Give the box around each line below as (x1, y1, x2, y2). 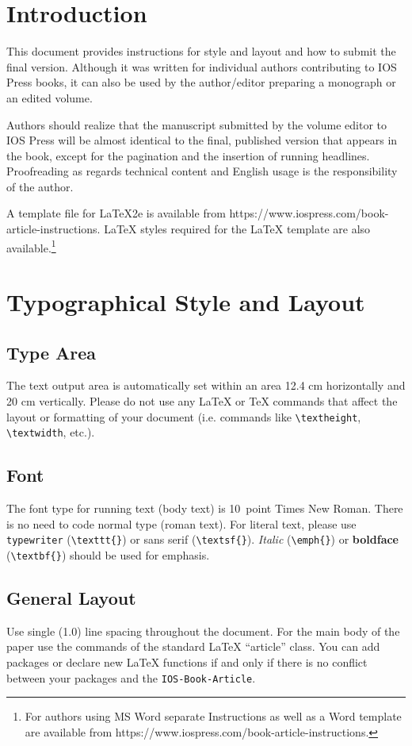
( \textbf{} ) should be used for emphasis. (6, 547, 210, 563)
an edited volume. (6, 89, 93, 106)
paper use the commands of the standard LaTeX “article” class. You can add (6, 638, 380, 655)
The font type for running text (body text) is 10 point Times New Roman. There (6, 500, 403, 517)
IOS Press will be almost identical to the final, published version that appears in (6, 132, 398, 148)
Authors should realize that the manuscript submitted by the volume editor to (6, 116, 387, 133)
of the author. (6, 178, 74, 194)
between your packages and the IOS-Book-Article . (6, 669, 256, 686)
